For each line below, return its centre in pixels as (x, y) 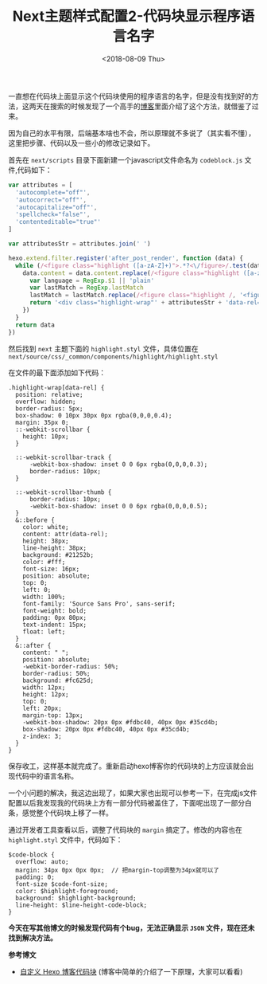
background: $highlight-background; (76, 898)
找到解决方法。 (33, 938)
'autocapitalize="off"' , (56, 207)
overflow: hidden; (46, 402)
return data (35, 325)
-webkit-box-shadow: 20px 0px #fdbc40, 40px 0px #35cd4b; (120, 722)
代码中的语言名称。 (46, 776)
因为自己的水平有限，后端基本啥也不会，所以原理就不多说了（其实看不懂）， (132, 133)
